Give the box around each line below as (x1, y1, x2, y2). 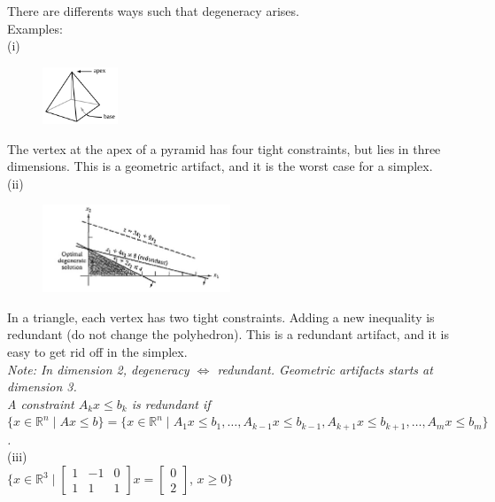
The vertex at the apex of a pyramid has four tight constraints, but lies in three (7, 139, 441, 158)
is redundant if (131, 394, 211, 413)
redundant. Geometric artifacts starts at (217, 359, 433, 378)
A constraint (7, 394, 74, 413)
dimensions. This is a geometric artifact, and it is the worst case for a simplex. (7, 157, 433, 175)
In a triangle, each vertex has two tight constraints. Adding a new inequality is (7, 307, 435, 326)
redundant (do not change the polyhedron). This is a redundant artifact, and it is (7, 325, 450, 344)
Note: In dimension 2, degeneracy (7, 359, 189, 378)
